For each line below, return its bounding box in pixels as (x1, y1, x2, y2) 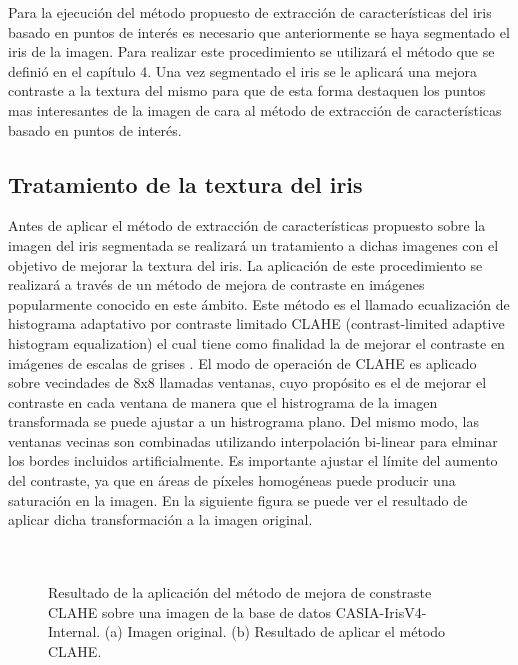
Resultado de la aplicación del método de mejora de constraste (48, 582, 432, 603)
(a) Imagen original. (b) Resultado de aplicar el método (104, 621, 446, 642)
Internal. (48, 621, 101, 642)
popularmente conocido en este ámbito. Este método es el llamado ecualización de (8, 293, 510, 314)
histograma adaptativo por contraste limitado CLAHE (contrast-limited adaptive (8, 313, 505, 334)
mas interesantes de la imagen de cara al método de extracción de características (8, 99, 502, 120)
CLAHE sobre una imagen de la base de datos (48, 601, 331, 622)
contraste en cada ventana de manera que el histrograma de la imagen (8, 391, 438, 412)
